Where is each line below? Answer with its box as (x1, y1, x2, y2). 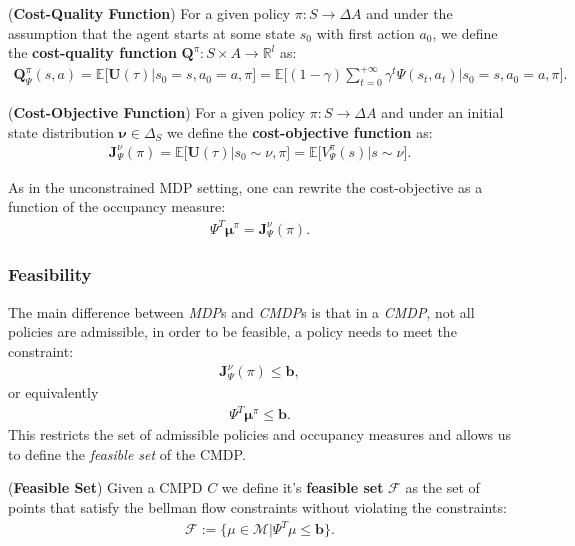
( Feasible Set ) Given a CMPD (8, 477, 203, 498)
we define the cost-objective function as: (167, 121, 433, 142)
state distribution (8, 121, 114, 142)
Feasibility (8, 262, 92, 287)
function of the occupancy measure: (8, 196, 226, 217)
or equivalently (8, 382, 99, 403)
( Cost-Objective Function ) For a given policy (8, 102, 306, 123)
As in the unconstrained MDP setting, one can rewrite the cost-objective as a (8, 176, 483, 197)
